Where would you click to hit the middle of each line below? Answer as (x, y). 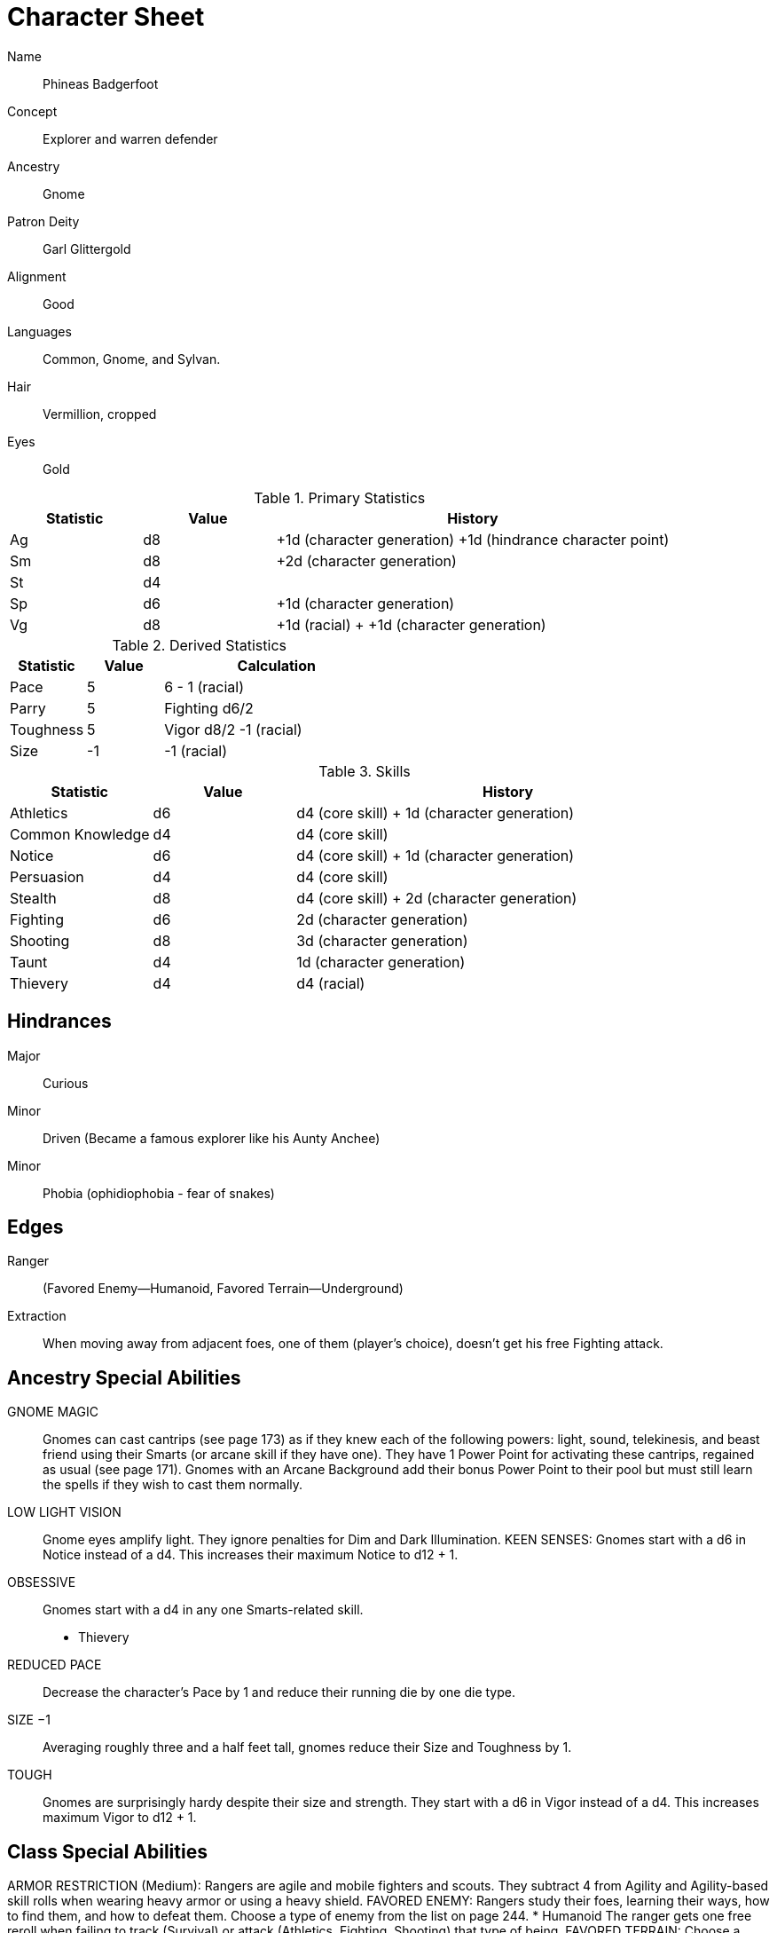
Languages (39, 331)
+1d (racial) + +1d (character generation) (411, 624)
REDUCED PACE (55, 1665)
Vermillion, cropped (100, 414)
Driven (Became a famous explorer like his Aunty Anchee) (212, 1138)
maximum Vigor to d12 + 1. (120, 1818)
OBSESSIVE (42, 1582)
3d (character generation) (382, 940)
